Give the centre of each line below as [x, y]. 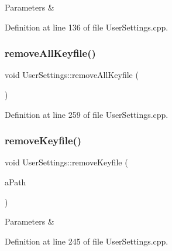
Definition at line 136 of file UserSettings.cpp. [87, 27]
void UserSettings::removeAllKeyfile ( [72, 75]
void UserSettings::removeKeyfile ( [66, 162]
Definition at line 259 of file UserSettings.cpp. [87, 114]
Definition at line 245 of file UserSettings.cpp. [87, 241]
